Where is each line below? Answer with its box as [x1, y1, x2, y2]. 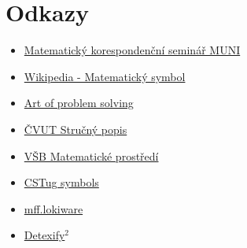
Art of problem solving [24, 94, 134, 111]
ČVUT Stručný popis [24, 120, 127, 137]
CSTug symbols [24, 174, 99, 191]
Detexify [24, 227, 65, 243]
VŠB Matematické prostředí [24, 147, 159, 164]
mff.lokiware [24, 200, 83, 217]
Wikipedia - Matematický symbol [24, 68, 186, 84]
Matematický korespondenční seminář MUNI [24, 42, 241, 58]
